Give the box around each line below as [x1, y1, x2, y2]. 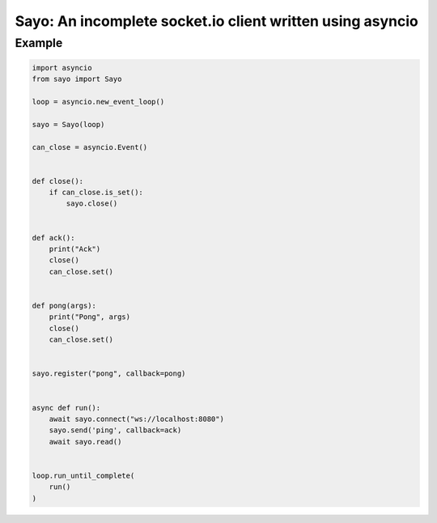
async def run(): [32, 403, 101, 412]
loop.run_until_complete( [32, 470, 135, 480]
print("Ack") [49, 244, 101, 254]
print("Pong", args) [49, 313, 131, 321]
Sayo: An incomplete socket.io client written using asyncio [15, 12, 418, 30]
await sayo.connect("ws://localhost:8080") [49, 414, 224, 423]
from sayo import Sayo [32, 74, 122, 84]
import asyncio [32, 63, 92, 72]
